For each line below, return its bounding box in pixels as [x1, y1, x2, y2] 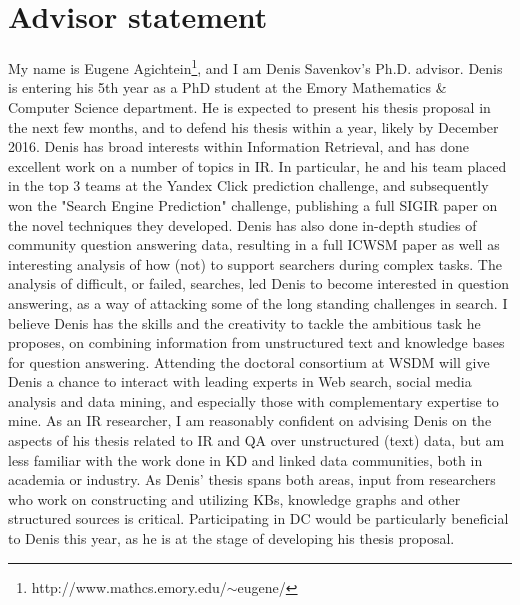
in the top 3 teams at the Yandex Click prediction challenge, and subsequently [8, 175, 489, 196]
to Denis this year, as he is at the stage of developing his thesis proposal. [8, 528, 455, 549]
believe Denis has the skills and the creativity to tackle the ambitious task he [8, 312, 481, 333]
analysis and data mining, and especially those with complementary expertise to [8, 390, 499, 411]
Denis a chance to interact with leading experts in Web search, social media [8, 371, 472, 392]
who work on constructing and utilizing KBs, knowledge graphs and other [8, 488, 461, 509]
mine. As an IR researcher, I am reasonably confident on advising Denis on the [8, 410, 492, 431]
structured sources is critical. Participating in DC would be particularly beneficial [8, 508, 509, 529]
